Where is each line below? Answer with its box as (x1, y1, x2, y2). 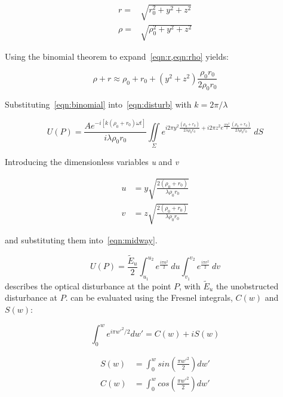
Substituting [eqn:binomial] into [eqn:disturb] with (5, 98, 192, 111)
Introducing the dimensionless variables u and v (5, 155, 179, 168)
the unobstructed (216, 279, 279, 292)
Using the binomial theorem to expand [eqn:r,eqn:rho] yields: (5, 50, 229, 63)
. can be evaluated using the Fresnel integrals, (65, 291, 233, 304)
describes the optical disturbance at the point (5, 279, 171, 292)
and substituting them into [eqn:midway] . (5, 234, 158, 246)
